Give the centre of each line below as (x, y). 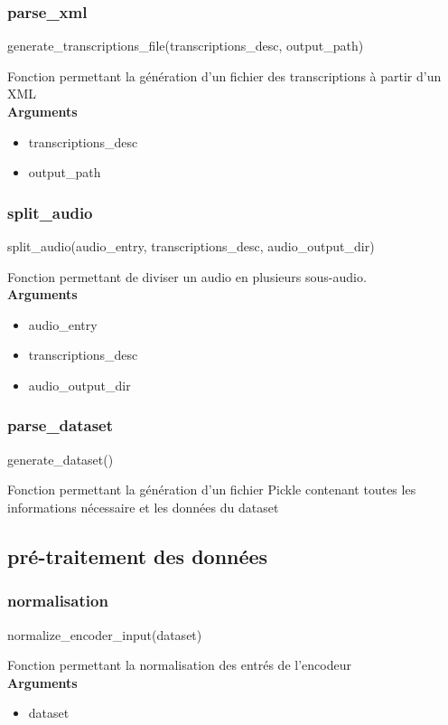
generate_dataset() (61, 459)
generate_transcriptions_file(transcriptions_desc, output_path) (186, 46)
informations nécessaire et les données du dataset (143, 507)
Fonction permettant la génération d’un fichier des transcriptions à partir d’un (224, 75)
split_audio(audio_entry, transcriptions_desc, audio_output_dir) (191, 246)
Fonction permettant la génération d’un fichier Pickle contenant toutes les (212, 490)
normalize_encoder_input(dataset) (105, 634)
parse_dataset (61, 425)
